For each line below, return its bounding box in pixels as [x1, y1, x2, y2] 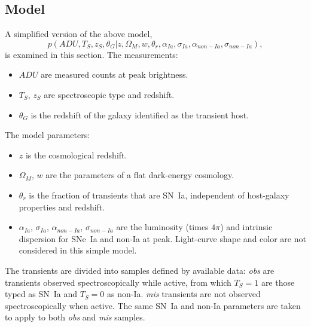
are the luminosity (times [116, 221, 209, 233]
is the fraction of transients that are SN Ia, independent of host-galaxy [29, 188, 289, 201]
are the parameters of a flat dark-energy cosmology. [45, 169, 234, 181]
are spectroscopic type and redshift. [44, 88, 175, 100]
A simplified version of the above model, [5, 27, 153, 40]
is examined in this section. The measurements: [5, 48, 178, 60]
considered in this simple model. [19, 244, 137, 256]
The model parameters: [5, 129, 90, 141]
